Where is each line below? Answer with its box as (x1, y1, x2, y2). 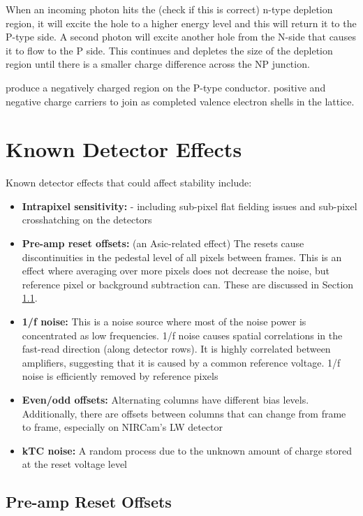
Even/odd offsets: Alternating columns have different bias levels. (22, 392, 309, 406)
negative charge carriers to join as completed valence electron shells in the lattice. (6, 94, 355, 108)
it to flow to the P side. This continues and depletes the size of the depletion (6, 43, 333, 57)
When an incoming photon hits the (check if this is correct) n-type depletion (6, 2, 333, 16)
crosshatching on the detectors (22, 212, 152, 227)
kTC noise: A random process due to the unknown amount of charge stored (22, 443, 353, 457)
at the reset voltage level (22, 457, 127, 471)
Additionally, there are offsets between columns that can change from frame (22, 406, 346, 420)
